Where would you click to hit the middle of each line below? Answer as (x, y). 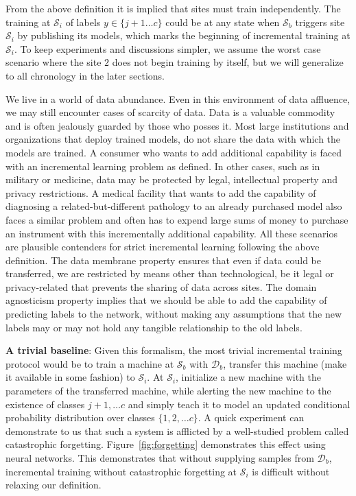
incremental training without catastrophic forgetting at (121, 471)
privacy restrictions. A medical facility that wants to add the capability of (161, 192)
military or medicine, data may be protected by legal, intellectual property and (171, 179)
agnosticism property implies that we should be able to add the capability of (166, 300)
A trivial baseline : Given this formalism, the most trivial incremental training (174, 350)
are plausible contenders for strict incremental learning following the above (163, 247)
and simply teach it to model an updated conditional (239, 404)
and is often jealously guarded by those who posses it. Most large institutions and (177, 125)
